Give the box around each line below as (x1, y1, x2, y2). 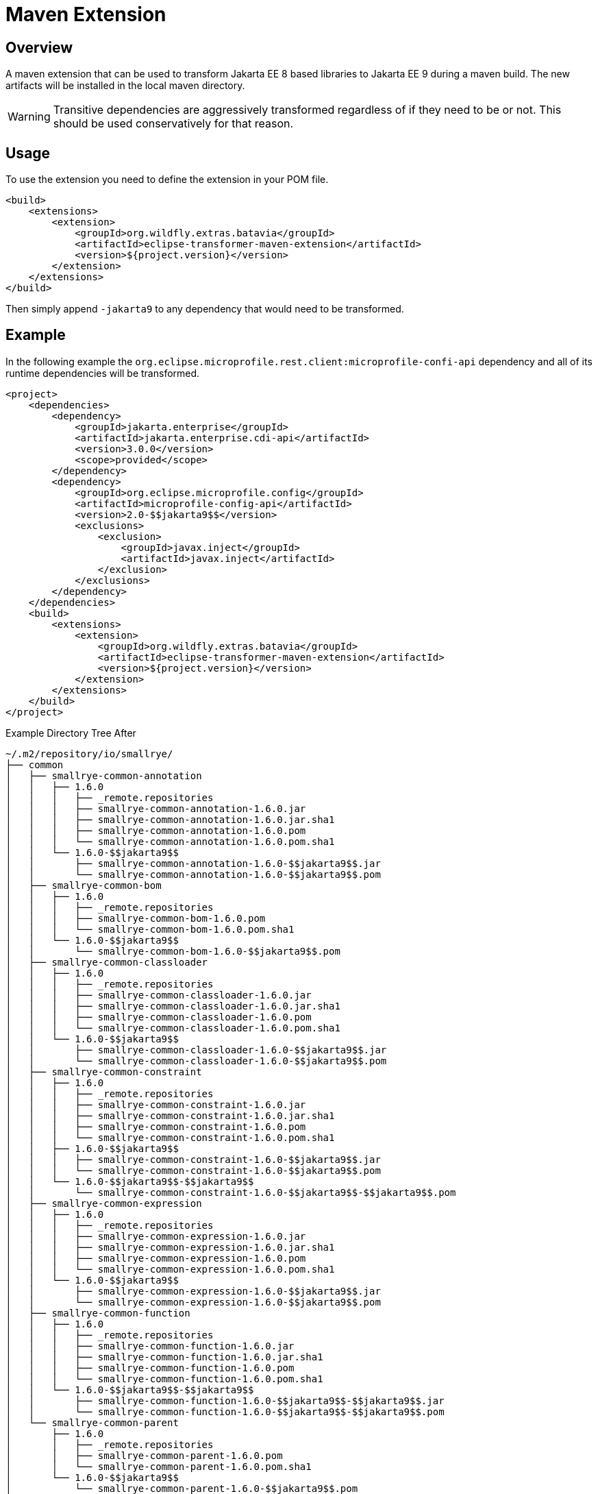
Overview (5, 38, 73, 56)
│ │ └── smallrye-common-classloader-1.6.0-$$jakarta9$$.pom (5, 1055, 387, 1066)
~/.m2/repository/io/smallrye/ (5, 748, 173, 759)
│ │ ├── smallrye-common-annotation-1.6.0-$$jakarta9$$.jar (5, 857, 381, 869)
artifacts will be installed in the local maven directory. (5, 79, 245, 92)
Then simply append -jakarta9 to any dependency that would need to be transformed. (5, 303, 404, 315)
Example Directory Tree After (5, 726, 136, 739)
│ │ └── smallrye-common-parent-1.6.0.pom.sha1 (5, 1460, 312, 1472)
